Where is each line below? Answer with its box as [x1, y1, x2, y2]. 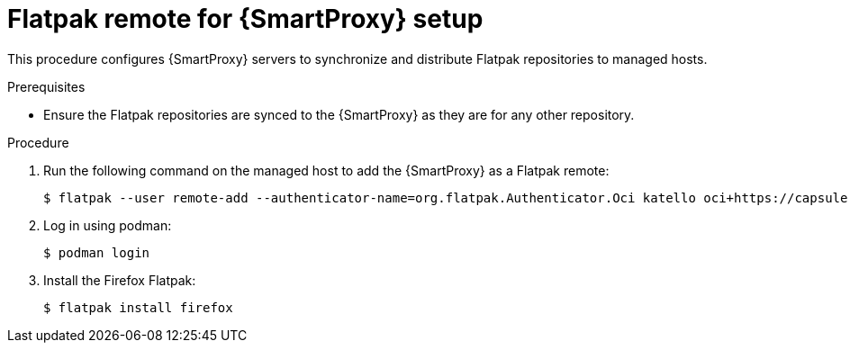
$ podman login [43, 245, 150, 260]
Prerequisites [7, 78, 86, 94]
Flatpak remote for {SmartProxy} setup [7, 4, 484, 34]
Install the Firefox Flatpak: [43, 272, 196, 288]
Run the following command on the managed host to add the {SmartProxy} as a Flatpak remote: [43, 162, 610, 178]
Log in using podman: [43, 217, 172, 233]
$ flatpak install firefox [43, 300, 233, 315]
